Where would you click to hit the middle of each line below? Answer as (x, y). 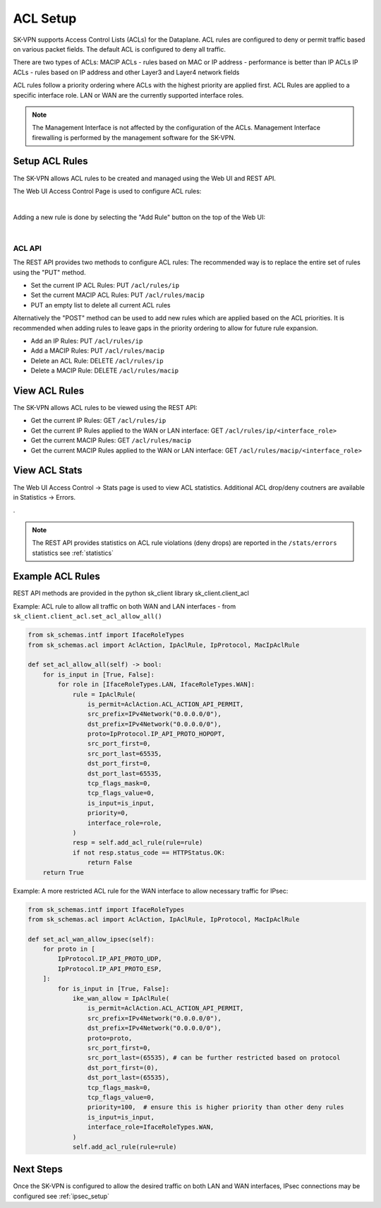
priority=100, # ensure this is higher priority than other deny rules (216, 1107)
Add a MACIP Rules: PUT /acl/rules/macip (98, 351)
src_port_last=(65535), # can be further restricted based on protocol (214, 1058)
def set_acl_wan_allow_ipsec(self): (91, 939)
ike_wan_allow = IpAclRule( (121, 999)
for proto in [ (69, 949)
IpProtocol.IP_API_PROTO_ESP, (110, 969)
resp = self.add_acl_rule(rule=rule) (138, 843)
